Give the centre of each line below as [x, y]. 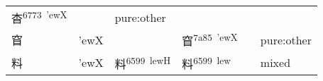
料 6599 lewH [143, 62]
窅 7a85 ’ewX [210, 40]
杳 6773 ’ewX [39, 17]
